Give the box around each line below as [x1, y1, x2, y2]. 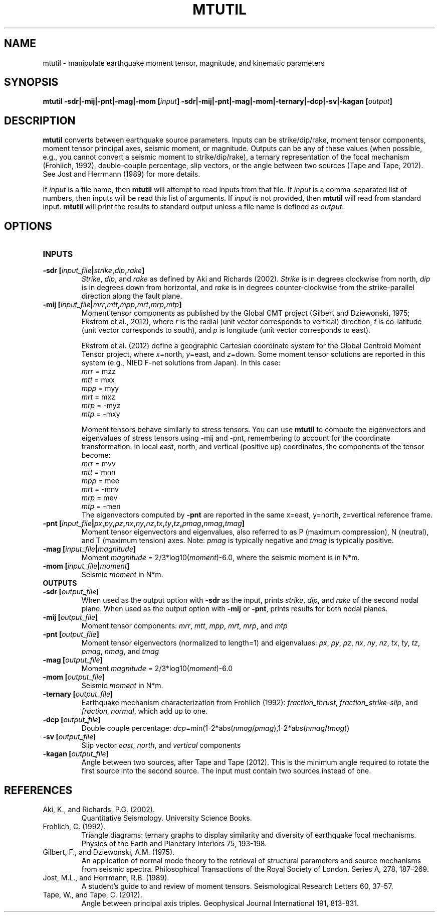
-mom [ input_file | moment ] [43, 562, 130, 571]
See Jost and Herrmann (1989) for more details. [43, 170, 200, 179]
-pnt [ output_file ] [43, 630, 99, 639]
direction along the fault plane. [81, 292, 182, 301]
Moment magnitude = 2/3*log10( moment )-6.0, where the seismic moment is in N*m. [81, 553, 360, 562]
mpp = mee [81, 476, 119, 485]
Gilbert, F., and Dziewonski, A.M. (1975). [43, 847, 175, 856]
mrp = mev [81, 493, 118, 502]
